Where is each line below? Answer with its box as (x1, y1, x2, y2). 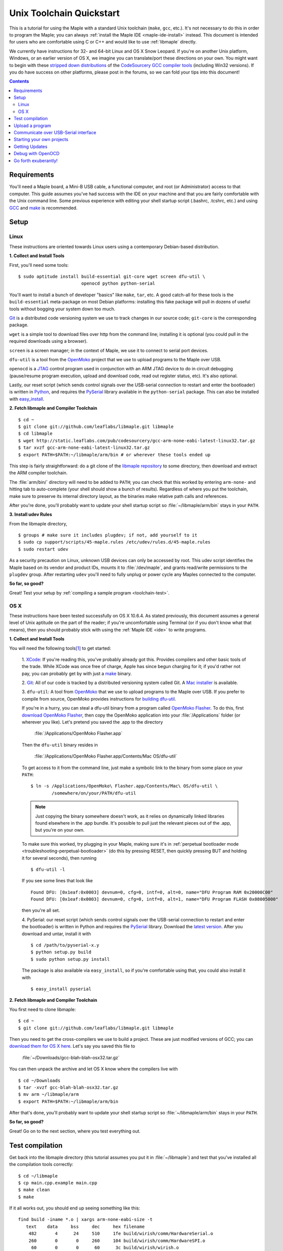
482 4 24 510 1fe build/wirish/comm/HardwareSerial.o (28, 1231, 213, 1236)
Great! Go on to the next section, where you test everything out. (9, 1128, 141, 1134)
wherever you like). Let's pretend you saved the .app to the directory (21, 719, 163, 725)
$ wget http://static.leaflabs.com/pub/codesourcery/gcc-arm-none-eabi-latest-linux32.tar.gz (18, 438, 255, 443)
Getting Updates (13, 143, 47, 150)
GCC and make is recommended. (9, 205, 77, 211)
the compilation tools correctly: (9, 1161, 73, 1167)
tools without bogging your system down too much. (9, 306, 115, 312)
